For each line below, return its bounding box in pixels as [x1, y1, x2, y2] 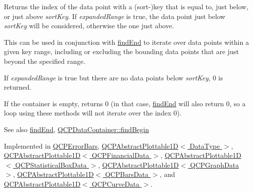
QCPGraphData [190, 159, 239, 170]
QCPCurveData [92, 178, 140, 189]
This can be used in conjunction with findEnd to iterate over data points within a [4, 37, 249, 47]
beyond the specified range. [4, 56, 85, 66]
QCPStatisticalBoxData [15, 159, 87, 170]
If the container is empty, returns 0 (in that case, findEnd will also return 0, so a [4, 98, 246, 108]
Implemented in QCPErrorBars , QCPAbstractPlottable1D [4, 140, 179, 151]
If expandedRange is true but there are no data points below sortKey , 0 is [4, 72, 223, 82]
